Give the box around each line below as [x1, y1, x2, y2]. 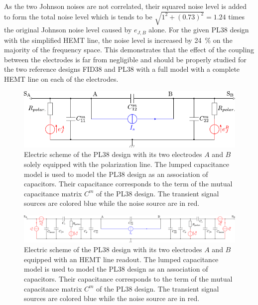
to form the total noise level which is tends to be [4, 11, 152, 21]
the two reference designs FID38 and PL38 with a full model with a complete [4, 64, 240, 74]
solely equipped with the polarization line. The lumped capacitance [24, 159, 229, 169]
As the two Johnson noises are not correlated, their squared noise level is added [4, 1, 247, 11]
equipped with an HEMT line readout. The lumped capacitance [24, 254, 219, 264]
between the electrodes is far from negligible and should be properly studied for [4, 54, 247, 64]
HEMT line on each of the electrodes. [4, 73, 119, 84]
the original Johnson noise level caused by [4, 24, 132, 35]
